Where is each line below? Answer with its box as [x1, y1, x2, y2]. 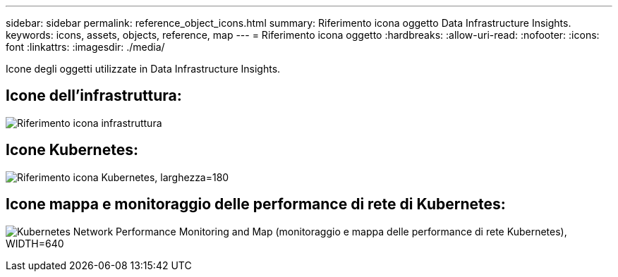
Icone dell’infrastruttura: [6, 87, 182, 105]
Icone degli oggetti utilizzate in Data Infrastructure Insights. [6, 63, 281, 75]
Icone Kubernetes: [6, 141, 138, 159]
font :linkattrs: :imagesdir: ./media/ [6, 41, 165, 53]
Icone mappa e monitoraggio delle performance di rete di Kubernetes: [6, 195, 506, 214]
